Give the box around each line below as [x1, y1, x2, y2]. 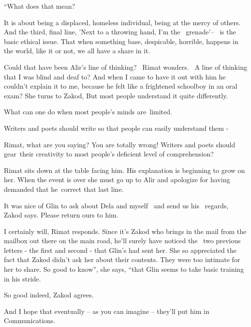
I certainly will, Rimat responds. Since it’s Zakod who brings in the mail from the [4, 226, 247, 236]
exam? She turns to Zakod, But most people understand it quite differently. [4, 90, 228, 100]
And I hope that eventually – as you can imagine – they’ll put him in [4, 306, 209, 316]
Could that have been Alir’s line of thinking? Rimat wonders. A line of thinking [4, 62, 247, 72]
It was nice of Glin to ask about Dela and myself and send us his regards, [4, 200, 229, 210]
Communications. [4, 315, 56, 326]
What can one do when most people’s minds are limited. [4, 107, 172, 117]
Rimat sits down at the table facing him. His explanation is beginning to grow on [4, 165, 245, 175]
